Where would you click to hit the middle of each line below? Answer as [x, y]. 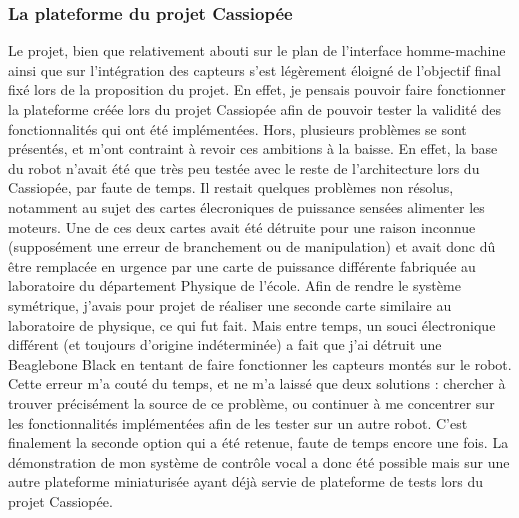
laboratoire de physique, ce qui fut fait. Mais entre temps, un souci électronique [252, 324]
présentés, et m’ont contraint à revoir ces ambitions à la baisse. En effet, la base [253, 148]
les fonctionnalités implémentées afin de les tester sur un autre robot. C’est [238, 422]
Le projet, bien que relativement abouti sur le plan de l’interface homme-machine [257, 50]
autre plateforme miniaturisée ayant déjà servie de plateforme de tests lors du [246, 481]
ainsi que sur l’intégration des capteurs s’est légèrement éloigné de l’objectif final [254, 69]
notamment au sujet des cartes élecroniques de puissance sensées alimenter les [246, 206]
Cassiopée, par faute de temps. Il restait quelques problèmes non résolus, [231, 187]
